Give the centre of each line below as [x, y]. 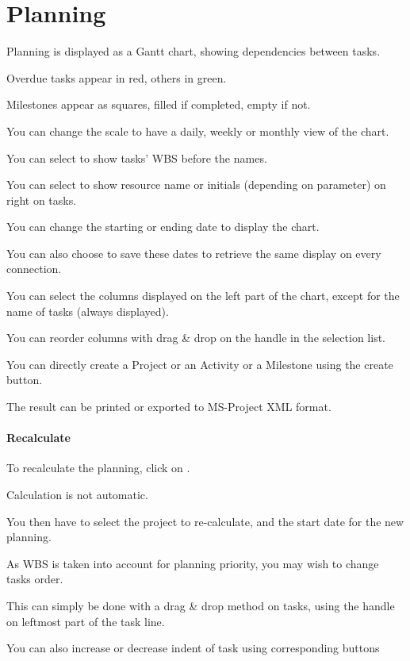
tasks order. [35, 579]
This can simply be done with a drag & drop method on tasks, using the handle [201, 605]
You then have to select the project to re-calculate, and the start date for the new [205, 521]
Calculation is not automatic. [77, 495]
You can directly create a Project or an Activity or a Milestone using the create [200, 364]
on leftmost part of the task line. [86, 621]
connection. [34, 269]
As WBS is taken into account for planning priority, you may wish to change [193, 563]
